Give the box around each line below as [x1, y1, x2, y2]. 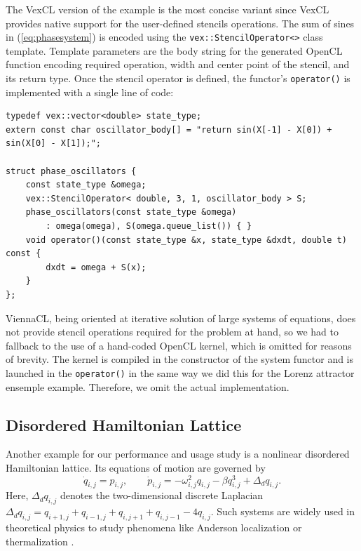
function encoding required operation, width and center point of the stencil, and [6, 57, 350, 72]
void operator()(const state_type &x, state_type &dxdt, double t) [25, 234, 347, 245]
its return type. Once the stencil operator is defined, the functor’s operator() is [6, 71, 350, 86]
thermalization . [6, 533, 74, 548]
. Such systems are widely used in [210, 504, 355, 519]
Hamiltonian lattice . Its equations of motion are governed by [6, 460, 266, 475]
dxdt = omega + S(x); [46, 262, 147, 272]
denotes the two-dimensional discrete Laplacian [60, 488, 264, 503]
